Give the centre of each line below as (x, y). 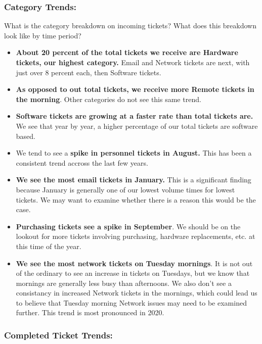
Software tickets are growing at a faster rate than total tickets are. (135, 116)
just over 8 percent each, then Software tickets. (89, 72)
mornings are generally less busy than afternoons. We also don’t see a (124, 283)
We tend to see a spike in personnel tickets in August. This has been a (134, 153)
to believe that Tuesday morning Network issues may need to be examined (131, 302)
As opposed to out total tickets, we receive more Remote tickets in (135, 89)
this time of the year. (49, 246)
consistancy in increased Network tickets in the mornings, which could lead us (137, 293)
